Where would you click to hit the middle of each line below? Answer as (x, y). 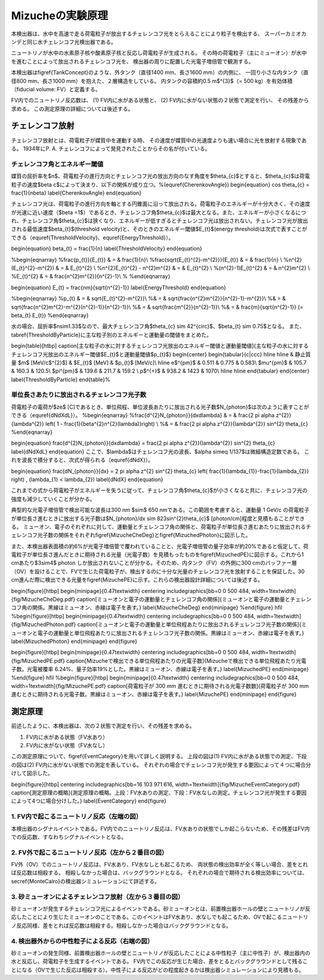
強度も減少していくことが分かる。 (53, 499)
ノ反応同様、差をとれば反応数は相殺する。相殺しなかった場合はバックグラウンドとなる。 (121, 925)
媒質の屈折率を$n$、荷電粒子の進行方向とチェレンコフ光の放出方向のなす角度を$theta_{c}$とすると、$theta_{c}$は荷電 (160, 176)
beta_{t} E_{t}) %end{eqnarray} (50, 315)
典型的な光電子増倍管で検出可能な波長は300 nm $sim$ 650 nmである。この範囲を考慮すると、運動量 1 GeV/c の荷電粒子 (160, 510)
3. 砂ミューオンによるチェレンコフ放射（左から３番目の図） (97, 896)
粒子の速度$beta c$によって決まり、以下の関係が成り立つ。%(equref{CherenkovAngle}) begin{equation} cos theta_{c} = (160, 184)
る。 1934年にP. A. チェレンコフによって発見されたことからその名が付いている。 (111, 148)
